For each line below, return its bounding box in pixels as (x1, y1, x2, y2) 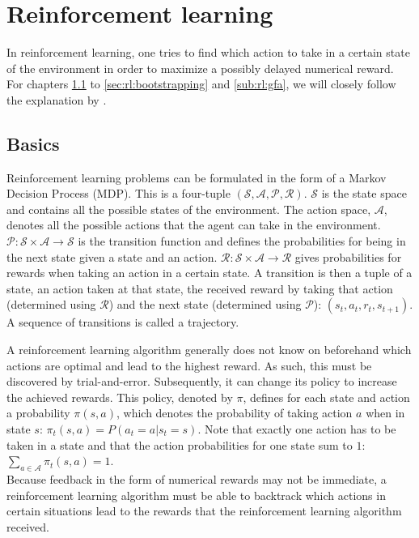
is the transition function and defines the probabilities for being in (78, 233, 406, 250)
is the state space (321, 185, 407, 202)
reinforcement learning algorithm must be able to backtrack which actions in (6, 486, 386, 503)
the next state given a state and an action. (6, 248, 218, 265)
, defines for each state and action (243, 388, 410, 405)
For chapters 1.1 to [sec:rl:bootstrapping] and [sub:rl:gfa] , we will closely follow (6, 75, 396, 92)
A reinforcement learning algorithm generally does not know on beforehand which (6, 341, 412, 358)
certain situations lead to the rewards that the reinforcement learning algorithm (6, 502, 402, 519)
